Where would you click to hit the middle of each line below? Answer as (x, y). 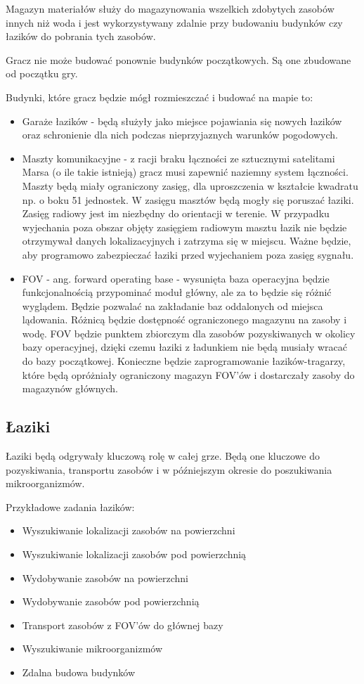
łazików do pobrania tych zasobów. (81, 36)
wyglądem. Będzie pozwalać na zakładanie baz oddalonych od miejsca (173, 305)
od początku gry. (42, 73)
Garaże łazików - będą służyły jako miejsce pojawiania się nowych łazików (182, 121)
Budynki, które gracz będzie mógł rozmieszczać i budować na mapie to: (160, 97)
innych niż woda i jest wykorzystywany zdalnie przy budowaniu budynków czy (174, 22)
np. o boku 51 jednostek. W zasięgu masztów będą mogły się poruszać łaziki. (188, 199)
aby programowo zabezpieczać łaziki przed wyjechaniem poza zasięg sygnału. (188, 254)
